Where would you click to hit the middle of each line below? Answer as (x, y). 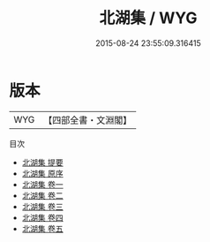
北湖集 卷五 (42, 228)
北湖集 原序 (42, 173)
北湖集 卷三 (42, 206)
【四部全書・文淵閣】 (88, 120)
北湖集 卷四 (42, 217)
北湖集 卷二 (42, 195)
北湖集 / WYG (148, 18)
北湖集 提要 (42, 162)
